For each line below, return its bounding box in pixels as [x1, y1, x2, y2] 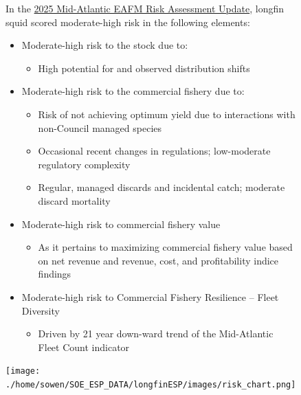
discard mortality [38, 193, 111, 207]
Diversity [21, 303, 60, 317]
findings [38, 267, 71, 281]
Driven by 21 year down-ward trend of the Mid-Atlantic [38, 326, 274, 341]
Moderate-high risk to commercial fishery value [21, 216, 221, 231]
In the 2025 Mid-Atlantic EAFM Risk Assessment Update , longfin [5, 1, 285, 15]
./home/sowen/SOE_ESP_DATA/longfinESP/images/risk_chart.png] [5, 379, 296, 390]
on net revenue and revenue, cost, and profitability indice [38, 253, 279, 267]
